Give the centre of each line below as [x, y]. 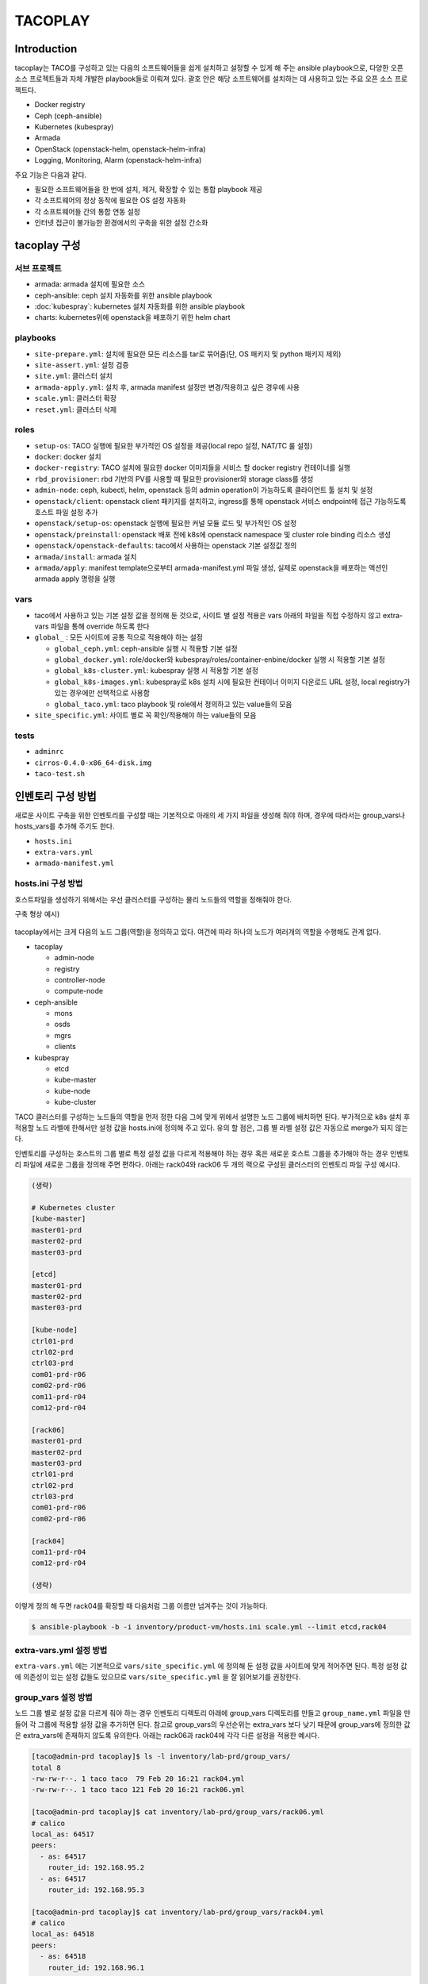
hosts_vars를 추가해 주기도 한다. [65, 826]
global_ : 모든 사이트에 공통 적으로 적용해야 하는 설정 [119, 637]
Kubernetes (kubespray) [74, 127]
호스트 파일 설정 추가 [66, 513]
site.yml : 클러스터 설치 [73, 376]
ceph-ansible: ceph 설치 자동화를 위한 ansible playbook [123, 295]
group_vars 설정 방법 [53, 1698]
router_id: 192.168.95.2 [96, 1868]
